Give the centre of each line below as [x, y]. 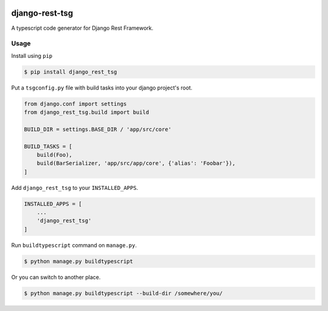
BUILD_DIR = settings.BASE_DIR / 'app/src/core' [98, 129]
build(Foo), [55, 155]
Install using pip [32, 55]
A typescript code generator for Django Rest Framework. [82, 28]
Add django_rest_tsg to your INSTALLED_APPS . [75, 187]
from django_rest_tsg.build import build [87, 112]
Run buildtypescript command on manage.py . [74, 245]
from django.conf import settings [75, 104]
